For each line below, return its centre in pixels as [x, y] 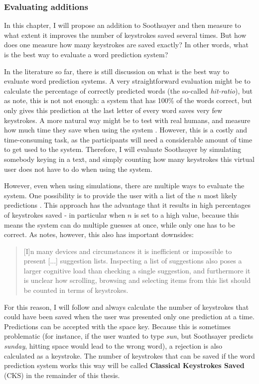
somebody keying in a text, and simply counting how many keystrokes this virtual [129, 159]
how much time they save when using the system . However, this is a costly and [126, 130]
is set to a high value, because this [187, 214]
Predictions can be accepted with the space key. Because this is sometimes [118, 326]
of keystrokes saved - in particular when [65, 214]
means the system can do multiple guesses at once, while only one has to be [120, 224]
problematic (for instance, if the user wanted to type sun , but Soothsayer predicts [129, 336]
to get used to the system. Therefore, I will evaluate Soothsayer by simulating [123, 149]
